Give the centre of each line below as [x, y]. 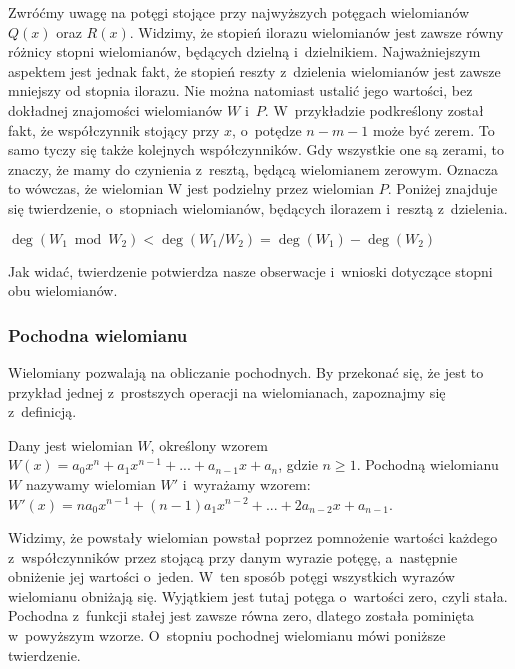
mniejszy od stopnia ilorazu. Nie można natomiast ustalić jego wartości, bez [240, 90]
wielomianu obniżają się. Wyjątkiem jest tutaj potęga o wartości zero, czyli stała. [258, 595]
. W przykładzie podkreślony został [374, 109]
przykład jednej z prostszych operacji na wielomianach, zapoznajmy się [227, 391]
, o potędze [267, 129]
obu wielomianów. [63, 290]
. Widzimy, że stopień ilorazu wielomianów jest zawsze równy [316, 31]
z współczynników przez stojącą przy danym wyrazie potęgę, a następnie [233, 556]
